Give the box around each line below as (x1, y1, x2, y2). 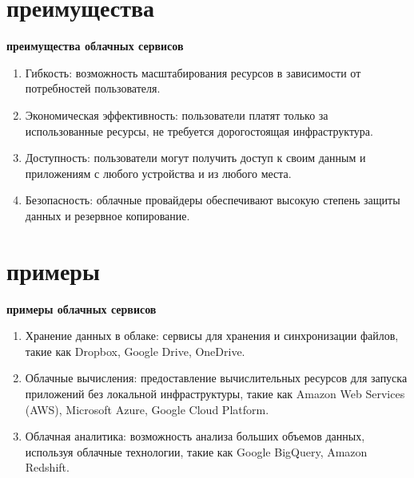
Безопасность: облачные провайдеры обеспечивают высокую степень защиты (25, 192, 400, 208)
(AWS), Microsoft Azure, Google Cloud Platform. (25, 401, 269, 417)
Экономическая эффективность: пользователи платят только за (25, 106, 328, 123)
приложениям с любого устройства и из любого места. (25, 164, 292, 181)
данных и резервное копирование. (25, 207, 190, 223)
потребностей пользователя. (25, 80, 161, 97)
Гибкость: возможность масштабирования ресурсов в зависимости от (25, 64, 361, 81)
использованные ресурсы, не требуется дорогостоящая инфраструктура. (25, 122, 373, 139)
